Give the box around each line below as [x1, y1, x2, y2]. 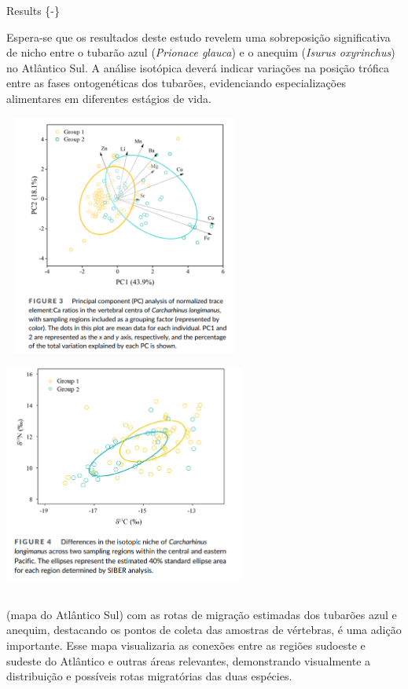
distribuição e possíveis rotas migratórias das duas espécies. [6, 668, 292, 684]
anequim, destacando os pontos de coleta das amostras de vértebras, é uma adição [6, 621, 402, 638]
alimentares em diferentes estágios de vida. [6, 90, 211, 106]
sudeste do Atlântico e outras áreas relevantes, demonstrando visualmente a [6, 652, 371, 669]
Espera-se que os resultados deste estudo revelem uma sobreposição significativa [6, 28, 391, 45]
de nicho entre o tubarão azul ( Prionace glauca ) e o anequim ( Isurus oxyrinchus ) [6, 44, 395, 60]
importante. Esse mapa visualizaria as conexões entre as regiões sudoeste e [6, 636, 366, 653]
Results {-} [6, 2, 60, 18]
